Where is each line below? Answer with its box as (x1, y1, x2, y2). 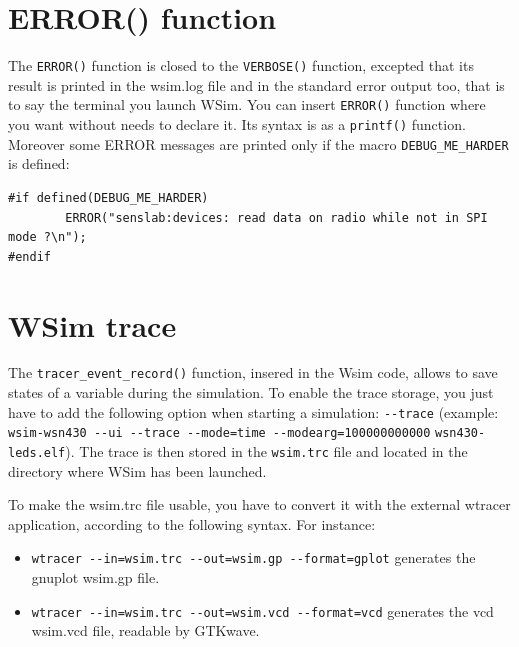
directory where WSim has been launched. (8, 460, 267, 481)
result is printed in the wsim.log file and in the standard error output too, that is (8, 74, 505, 95)
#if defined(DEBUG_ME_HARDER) (8, 190, 209, 205)
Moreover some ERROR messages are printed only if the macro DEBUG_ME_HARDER (8, 133, 509, 154)
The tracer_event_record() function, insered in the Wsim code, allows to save (8, 362, 498, 383)
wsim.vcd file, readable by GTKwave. (31, 620, 260, 641)
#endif (8, 249, 51, 264)
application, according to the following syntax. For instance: (8, 513, 376, 534)
